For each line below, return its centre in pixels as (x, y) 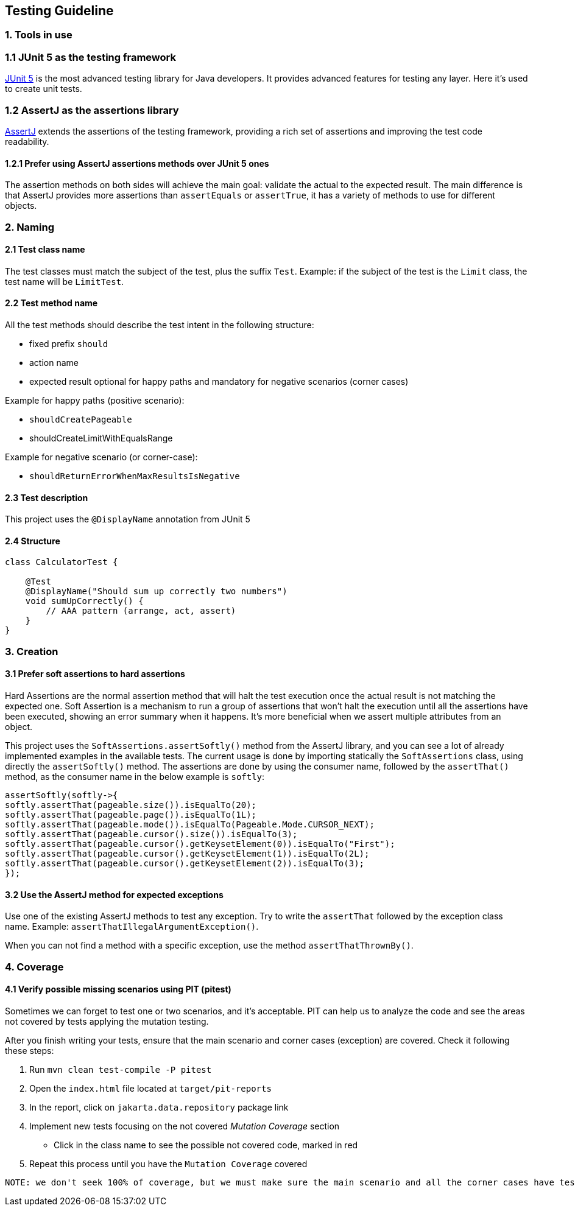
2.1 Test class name (45, 250)
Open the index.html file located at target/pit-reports (150, 1088)
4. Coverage (34, 967)
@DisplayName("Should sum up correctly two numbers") (156, 591)
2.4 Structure (33, 541)
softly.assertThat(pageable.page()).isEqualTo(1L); (131, 814)
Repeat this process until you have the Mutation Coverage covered (168, 1164)
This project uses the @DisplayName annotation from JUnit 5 (128, 519)
